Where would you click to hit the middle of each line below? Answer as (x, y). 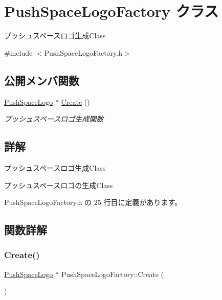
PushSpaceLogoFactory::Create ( (112, 274)
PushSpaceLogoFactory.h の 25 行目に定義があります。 (93, 202)
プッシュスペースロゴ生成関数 (54, 119)
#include (18, 52)
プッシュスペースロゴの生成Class (59, 185)
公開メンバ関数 (42, 80)
